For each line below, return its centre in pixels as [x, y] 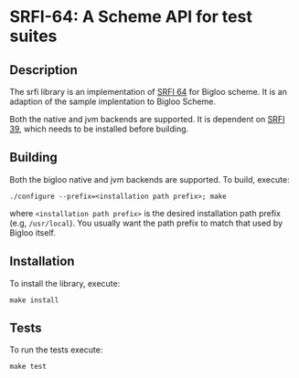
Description [43, 70]
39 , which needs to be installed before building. [99, 129]
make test [28, 367]
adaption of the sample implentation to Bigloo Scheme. [113, 101]
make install [34, 300]
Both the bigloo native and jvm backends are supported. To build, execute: [149, 179]
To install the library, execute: [65, 283]
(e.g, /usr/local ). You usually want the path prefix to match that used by [146, 223]
